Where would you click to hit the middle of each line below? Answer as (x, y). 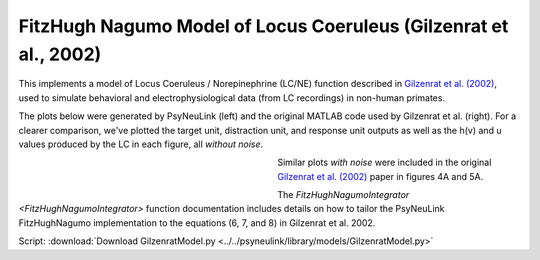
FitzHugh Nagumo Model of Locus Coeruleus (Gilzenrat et (263, 26)
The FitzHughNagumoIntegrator (343, 195)
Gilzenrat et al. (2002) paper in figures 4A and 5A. (380, 176)
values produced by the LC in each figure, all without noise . (141, 144)
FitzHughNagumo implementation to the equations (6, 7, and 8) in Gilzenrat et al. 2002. (197, 222)
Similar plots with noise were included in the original (384, 162)
